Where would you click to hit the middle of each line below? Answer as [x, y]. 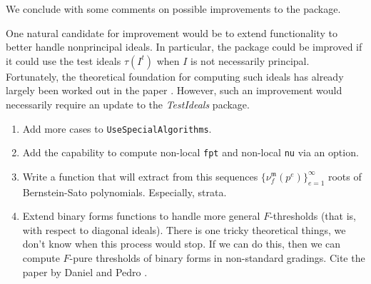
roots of [345, 176]
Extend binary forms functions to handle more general [141, 216]
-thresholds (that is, [313, 216]
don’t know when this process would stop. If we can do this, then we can [182, 244]
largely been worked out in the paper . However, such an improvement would [174, 90]
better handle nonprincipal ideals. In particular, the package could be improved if [184, 47]
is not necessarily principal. [250, 60]
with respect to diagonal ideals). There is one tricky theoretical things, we [184, 229]
